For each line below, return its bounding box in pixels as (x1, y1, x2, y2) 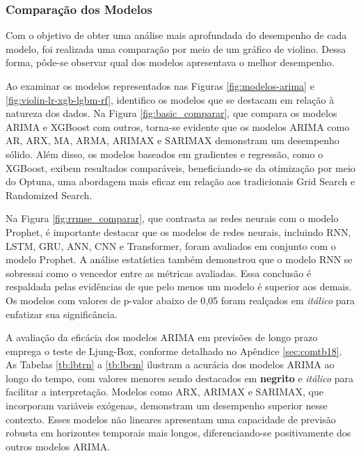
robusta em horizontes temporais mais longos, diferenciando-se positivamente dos (6, 425, 351, 440)
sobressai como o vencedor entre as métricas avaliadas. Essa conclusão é (6, 265, 312, 280)
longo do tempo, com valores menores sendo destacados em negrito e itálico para (6, 370, 354, 385)
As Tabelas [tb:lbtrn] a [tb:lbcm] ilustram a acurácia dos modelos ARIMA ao (6, 357, 335, 372)
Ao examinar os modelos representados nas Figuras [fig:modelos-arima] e (6, 79, 314, 93)
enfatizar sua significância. (6, 306, 118, 321)
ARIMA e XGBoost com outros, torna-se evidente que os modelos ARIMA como (6, 119, 350, 134)
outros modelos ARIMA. (6, 439, 111, 453)
